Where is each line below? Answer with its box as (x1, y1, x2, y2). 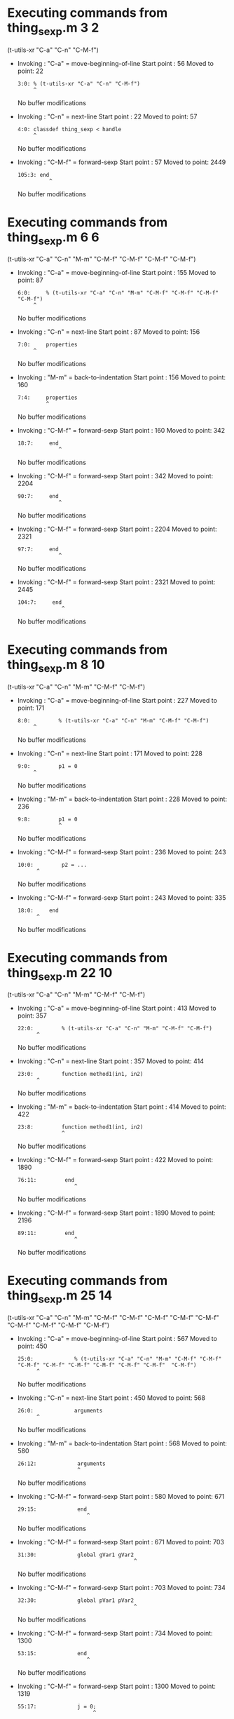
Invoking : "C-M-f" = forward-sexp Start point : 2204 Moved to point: (17, 525, 217, 534)
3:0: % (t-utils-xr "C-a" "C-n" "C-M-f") (17, 80, 140, 87)
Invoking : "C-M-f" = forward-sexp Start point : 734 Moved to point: (17, 1629, 213, 1637)
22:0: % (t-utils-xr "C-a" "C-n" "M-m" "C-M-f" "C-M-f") (17, 1025, 212, 1032)
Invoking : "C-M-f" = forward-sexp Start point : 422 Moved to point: (17, 1156, 214, 1164)
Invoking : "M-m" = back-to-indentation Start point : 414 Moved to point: (17, 1103, 226, 1111)
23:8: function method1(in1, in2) (17, 1124, 144, 1131)
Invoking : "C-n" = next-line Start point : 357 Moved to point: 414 (17, 1057, 205, 1065)
